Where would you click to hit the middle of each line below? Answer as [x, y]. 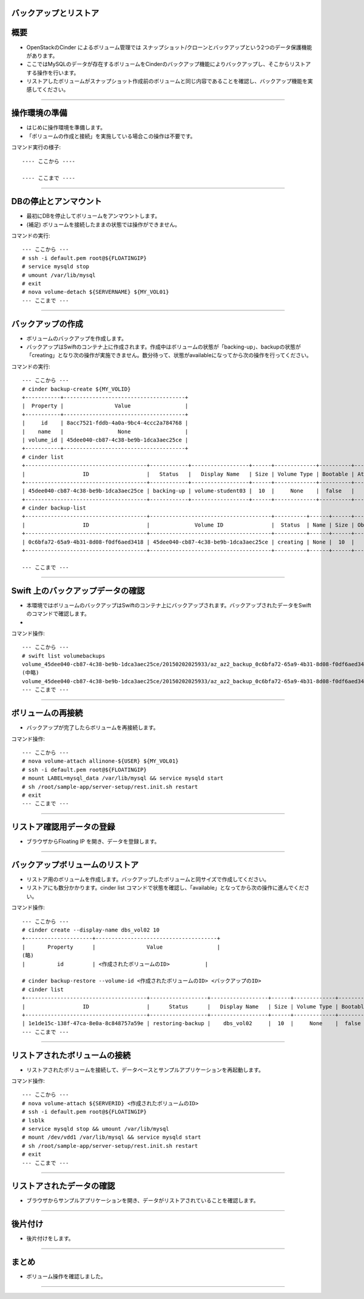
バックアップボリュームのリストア [75, 865]
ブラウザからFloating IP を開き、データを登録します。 [93, 842]
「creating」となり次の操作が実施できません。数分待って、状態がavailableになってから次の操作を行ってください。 [169, 355]
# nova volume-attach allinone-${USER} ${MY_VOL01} [100, 761]
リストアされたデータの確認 [63, 1186]
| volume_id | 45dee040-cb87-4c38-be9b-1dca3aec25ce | [105, 440]
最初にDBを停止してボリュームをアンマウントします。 [93, 216]
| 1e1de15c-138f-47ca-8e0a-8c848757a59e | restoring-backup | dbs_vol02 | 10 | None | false [191, 1024]
